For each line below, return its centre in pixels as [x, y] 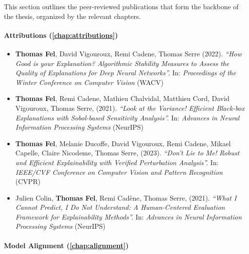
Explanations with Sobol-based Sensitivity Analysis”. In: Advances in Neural [127, 117]
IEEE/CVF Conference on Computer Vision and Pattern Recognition [119, 172]
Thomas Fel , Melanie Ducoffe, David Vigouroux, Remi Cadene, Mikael [123, 143]
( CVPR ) [28, 181]
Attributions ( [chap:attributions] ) [61, 35]
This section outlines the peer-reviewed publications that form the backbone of [121, 6]
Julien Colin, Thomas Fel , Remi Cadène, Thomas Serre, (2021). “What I [126, 197]
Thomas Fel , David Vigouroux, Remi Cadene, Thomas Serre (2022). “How [128, 53]
